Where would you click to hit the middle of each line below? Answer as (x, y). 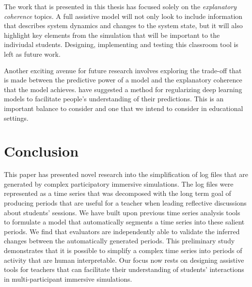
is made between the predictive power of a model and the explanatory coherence (123, 80)
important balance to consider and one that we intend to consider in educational (124, 108)
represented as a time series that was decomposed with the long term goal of (118, 193)
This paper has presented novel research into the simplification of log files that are (126, 174)
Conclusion (41, 151)
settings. (16, 118)
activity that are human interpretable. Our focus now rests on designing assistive (124, 260)
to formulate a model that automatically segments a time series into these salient (124, 222)
